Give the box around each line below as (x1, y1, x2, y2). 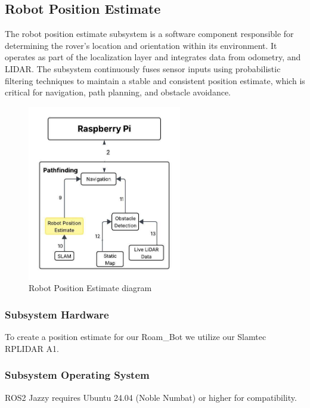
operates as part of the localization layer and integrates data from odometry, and (5, 51, 301, 63)
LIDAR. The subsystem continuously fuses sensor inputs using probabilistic (5, 62, 281, 75)
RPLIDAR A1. (5, 342, 59, 354)
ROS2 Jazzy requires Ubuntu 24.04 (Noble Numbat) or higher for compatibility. (5, 391, 297, 403)
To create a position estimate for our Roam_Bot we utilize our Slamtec (5, 330, 266, 343)
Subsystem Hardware (5, 307, 109, 322)
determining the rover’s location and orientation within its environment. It (5, 39, 277, 51)
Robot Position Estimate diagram (29, 282, 152, 294)
